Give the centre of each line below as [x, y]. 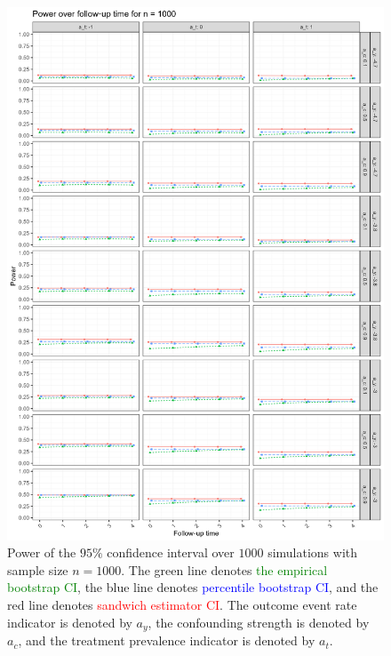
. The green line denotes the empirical [224, 569]
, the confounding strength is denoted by [259, 622]
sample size [38, 569]
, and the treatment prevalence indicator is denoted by [167, 640]
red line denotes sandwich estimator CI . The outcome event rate [182, 605]
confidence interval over [171, 552]
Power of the [42, 552]
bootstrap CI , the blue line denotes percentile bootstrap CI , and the [193, 587]
